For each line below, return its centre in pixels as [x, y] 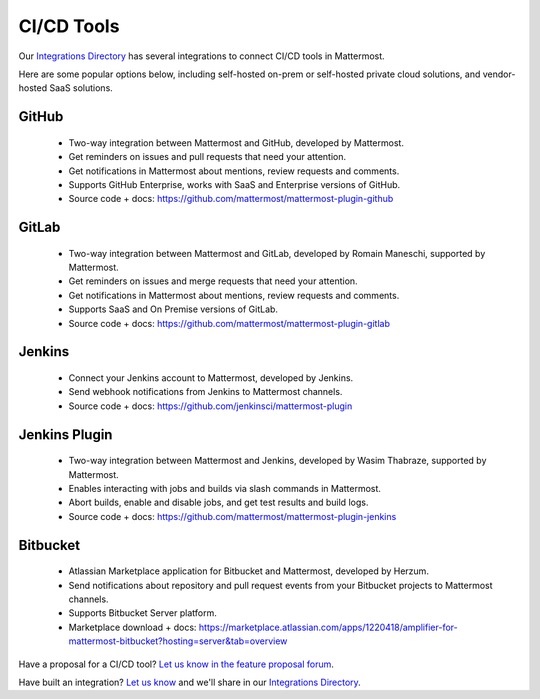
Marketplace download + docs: [132, 627]
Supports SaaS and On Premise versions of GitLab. [173, 309]
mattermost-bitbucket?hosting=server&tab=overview [178, 641]
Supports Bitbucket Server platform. [142, 613]
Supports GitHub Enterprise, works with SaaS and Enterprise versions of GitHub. [234, 184]
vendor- [499, 74]
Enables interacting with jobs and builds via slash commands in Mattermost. [225, 489]
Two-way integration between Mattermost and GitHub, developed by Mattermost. [236, 142]
